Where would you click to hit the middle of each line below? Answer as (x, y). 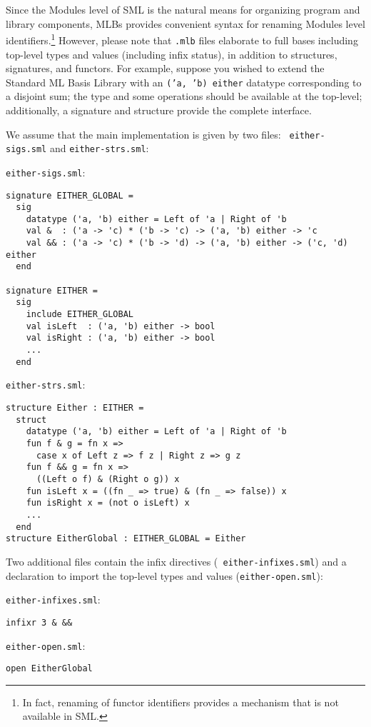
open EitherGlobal (49, 669)
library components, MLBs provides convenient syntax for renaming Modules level (185, 23)
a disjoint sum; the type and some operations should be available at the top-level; (184, 96)
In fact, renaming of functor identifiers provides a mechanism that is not (181, 702)
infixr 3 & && (39, 622)
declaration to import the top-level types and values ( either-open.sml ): (164, 575)
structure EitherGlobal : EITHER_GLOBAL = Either (126, 539)
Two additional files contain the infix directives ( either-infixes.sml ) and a (176, 561)
